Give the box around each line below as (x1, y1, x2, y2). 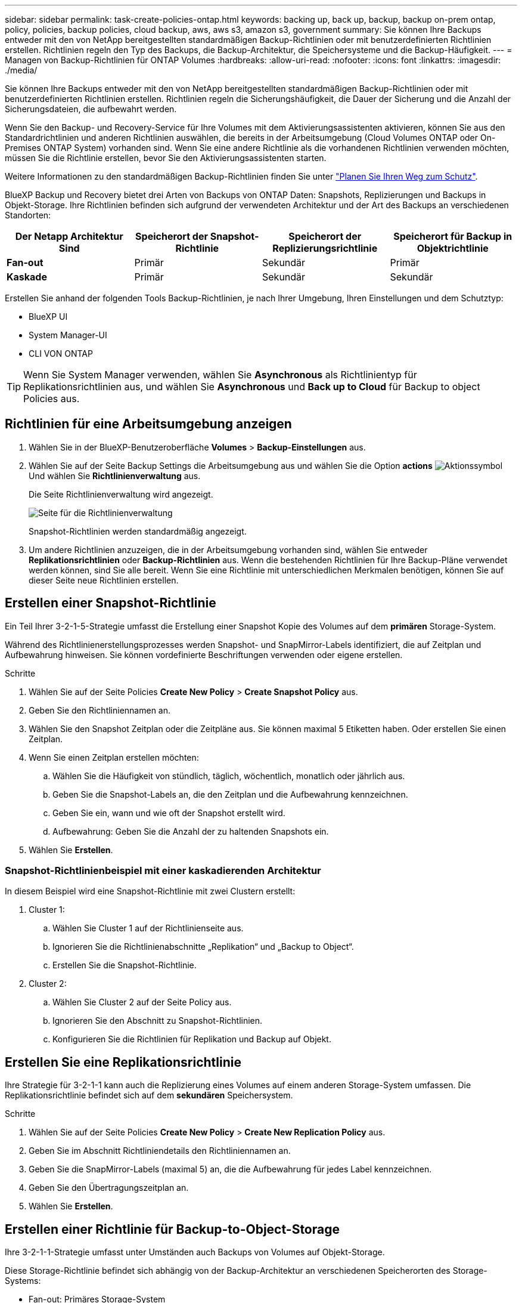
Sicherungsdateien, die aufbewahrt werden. (5, 104, 177, 114)
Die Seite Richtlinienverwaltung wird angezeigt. (29, 489, 213, 499)
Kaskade (7, 271, 47, 283)
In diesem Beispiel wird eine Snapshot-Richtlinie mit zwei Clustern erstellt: (5, 886, 296, 897)
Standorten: (5, 210, 51, 220)
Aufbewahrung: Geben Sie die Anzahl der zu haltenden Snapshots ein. (52, 826, 329, 836)
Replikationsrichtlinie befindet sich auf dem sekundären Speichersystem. (5, 1090, 293, 1101)
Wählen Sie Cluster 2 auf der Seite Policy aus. (52, 997, 232, 1008)
